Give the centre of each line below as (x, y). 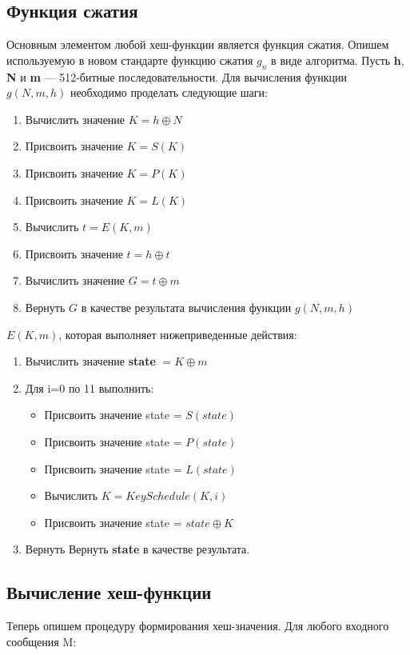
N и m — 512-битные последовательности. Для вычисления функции (177, 76)
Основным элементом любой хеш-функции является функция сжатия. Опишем (198, 44)
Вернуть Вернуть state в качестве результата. (137, 549)
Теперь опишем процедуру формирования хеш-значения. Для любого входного (198, 626)
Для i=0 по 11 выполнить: (90, 387)
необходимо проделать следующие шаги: (169, 92)
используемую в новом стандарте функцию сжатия (130, 60)
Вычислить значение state (90, 361)
